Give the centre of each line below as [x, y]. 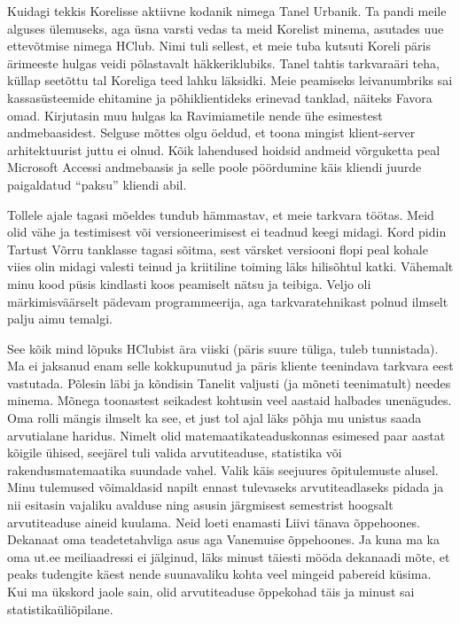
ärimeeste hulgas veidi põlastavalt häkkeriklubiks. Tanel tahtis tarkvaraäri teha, [223, 62]
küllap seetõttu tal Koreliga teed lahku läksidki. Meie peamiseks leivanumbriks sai [230, 80]
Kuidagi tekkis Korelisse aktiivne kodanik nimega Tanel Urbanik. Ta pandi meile [227, 11]
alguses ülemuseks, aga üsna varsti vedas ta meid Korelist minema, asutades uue [226, 28]
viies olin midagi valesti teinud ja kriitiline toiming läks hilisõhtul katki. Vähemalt [230, 266]
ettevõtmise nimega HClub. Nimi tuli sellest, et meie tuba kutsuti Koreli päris [219, 46]
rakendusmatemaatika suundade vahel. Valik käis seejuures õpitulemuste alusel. [223, 469]
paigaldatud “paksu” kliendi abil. [97, 184]
